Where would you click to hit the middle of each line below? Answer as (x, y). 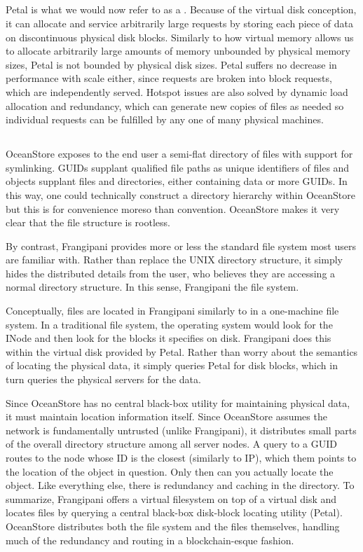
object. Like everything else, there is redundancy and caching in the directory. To (180, 485)
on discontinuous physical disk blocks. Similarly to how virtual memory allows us (180, 37)
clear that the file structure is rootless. (88, 222)
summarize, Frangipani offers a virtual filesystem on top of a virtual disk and (171, 498)
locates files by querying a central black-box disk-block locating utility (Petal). (174, 512)
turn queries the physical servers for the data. (103, 379)
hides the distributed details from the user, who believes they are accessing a (171, 273)
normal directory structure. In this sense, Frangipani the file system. (152, 287)
